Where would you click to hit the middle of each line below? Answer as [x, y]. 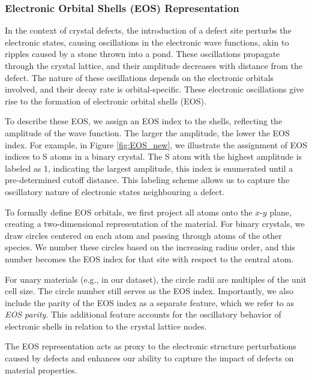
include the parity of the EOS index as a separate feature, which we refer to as [150, 302]
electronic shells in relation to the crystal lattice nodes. [106, 326]
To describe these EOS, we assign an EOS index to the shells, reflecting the [144, 121]
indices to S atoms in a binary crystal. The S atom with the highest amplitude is [154, 156]
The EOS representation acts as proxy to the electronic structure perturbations [151, 346]
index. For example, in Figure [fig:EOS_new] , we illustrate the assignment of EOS [156, 144]
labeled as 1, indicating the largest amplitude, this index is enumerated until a [149, 168]
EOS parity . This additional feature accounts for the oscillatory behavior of [143, 314]
